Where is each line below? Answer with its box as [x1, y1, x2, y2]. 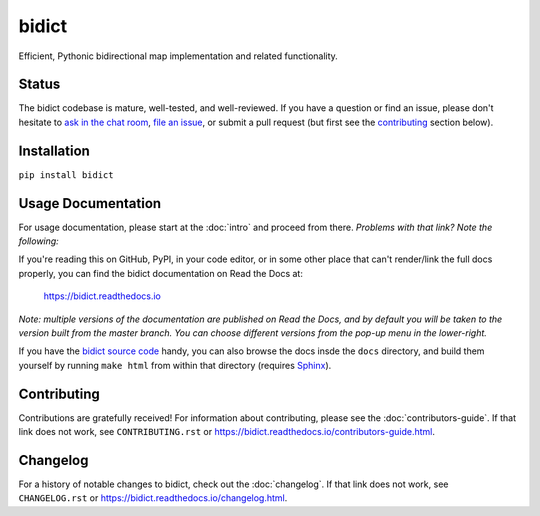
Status [18, 76, 61, 93]
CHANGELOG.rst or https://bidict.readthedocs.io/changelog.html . [18, 492, 288, 504]
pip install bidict [18, 169, 114, 180]
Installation [18, 142, 90, 159]
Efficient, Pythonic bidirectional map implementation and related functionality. [18, 50, 339, 62]
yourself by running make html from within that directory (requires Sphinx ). [18, 359, 332, 371]
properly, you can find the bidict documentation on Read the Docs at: [18, 267, 304, 279]
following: [18, 235, 59, 247]
